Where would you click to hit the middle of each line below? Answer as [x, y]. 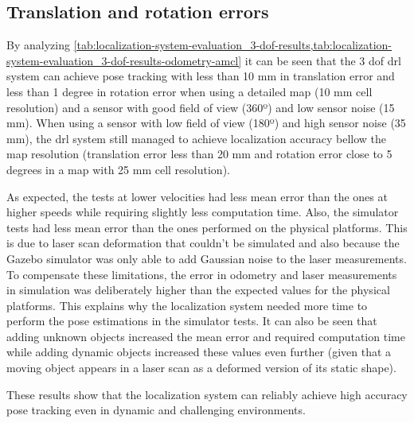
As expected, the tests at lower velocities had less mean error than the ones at [197, 196]
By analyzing [38, 45]
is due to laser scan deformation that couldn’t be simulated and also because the [203, 243]
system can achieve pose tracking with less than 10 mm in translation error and [201, 76]
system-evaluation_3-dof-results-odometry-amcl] [124, 60]
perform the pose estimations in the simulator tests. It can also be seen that [192, 321]
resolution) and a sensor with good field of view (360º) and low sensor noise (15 [201, 107]
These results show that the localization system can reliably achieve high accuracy [207, 394]
